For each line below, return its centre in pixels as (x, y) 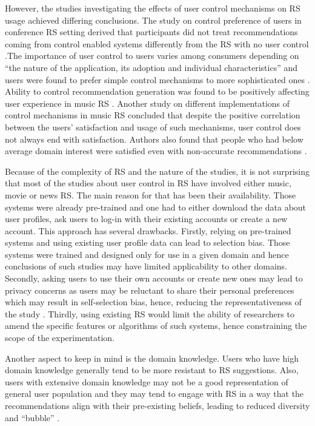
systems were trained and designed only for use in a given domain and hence (147, 254)
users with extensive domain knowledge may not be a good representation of (147, 381)
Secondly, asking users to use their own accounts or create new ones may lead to (154, 278)
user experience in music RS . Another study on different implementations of (148, 103)
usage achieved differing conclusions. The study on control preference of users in (153, 20)
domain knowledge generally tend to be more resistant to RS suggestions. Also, (152, 370)
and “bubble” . (32, 417)
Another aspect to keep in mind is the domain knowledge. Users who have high (152, 358)
